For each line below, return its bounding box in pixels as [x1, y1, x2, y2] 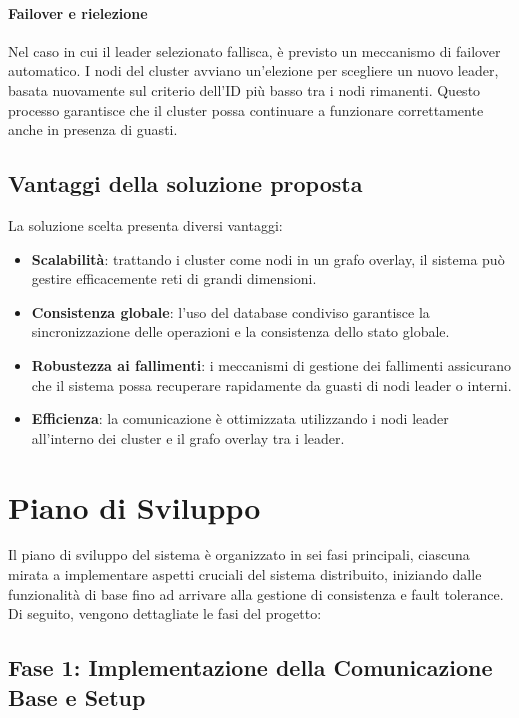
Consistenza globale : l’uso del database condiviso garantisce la [31, 301, 430, 322]
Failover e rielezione [8, 2, 148, 23]
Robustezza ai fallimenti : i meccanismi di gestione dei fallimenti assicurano [31, 354, 511, 375]
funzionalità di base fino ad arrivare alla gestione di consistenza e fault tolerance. [8, 583, 504, 604]
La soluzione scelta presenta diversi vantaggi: [8, 214, 283, 235]
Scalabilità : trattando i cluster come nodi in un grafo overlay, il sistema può [31, 248, 505, 269]
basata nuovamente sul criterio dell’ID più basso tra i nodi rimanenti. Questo [8, 79, 481, 100]
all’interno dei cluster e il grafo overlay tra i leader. [31, 427, 345, 448]
